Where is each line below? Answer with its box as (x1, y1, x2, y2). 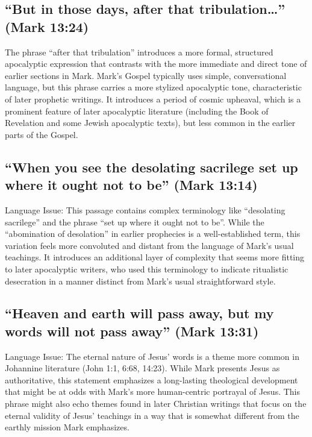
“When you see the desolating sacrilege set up (5, 157, 298, 176)
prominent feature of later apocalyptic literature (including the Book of (5, 104, 269, 117)
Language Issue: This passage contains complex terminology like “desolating (5, 203, 285, 216)
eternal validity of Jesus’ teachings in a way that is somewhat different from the (5, 409, 299, 421)
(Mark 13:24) (5, 17, 89, 36)
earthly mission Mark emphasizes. (5, 421, 129, 433)
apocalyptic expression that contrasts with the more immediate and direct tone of (5, 57, 307, 70)
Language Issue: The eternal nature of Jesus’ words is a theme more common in (5, 350, 299, 362)
